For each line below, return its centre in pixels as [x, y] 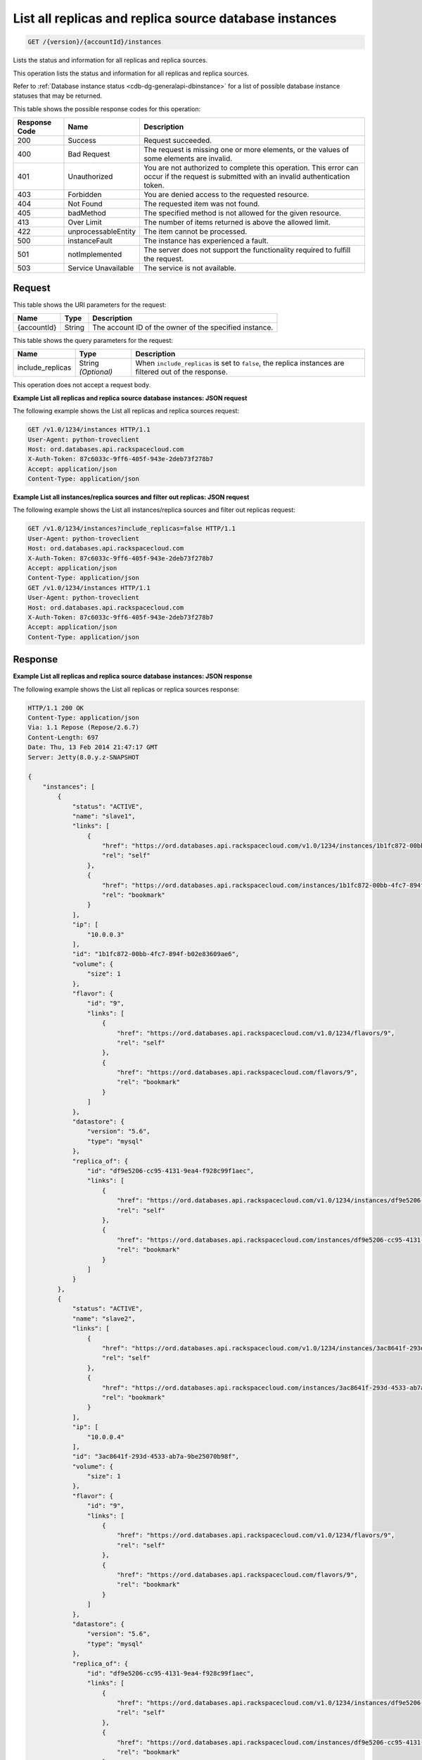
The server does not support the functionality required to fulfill [247, 250]
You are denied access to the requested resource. [226, 195]
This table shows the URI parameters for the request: [90, 304]
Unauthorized [90, 177]
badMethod [87, 213]
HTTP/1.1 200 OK [56, 708]
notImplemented [95, 255]
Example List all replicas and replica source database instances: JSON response [133, 677]
